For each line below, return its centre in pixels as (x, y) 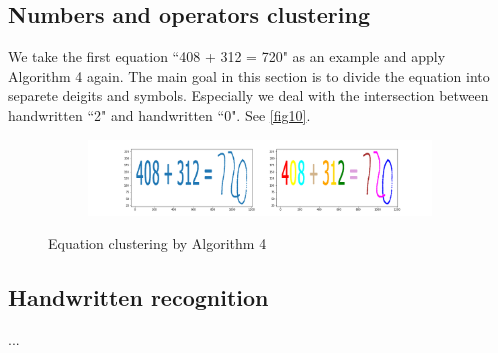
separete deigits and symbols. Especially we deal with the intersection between (248, 95)
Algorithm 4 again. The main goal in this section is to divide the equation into (249, 75)
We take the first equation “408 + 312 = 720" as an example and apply (227, 56)
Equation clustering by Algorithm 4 (157, 243)
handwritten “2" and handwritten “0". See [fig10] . (159, 114)
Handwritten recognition (138, 297)
